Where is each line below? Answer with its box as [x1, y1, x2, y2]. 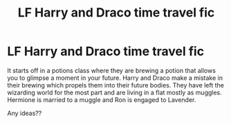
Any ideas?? [7, 109, 42, 117]
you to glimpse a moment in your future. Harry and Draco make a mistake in [7, 74, 223, 82]
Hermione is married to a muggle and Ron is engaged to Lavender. [7, 95, 196, 104]
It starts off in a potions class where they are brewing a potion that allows [7, 66, 216, 74]
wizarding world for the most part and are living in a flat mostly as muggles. [7, 88, 223, 96]
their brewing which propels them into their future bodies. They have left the [7, 81, 225, 89]
